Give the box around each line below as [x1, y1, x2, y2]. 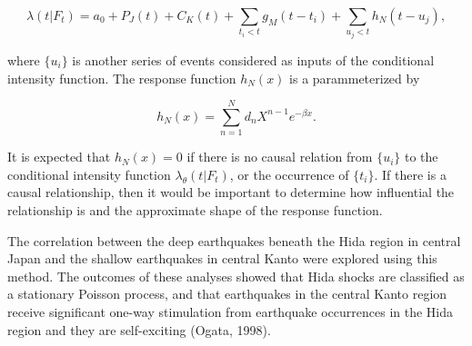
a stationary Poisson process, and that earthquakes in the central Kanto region [7, 284, 447, 303]
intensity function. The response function [7, 68, 236, 87]
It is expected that [7, 147, 111, 166]
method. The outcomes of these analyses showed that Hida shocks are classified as [7, 266, 465, 285]
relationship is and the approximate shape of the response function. [7, 201, 383, 220]
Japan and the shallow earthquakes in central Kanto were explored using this [7, 249, 437, 268]
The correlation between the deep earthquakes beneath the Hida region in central [7, 231, 461, 250]
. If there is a [374, 164, 447, 183]
